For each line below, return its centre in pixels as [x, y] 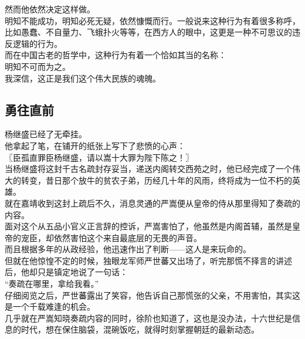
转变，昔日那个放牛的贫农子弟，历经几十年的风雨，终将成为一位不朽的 [156, 180]
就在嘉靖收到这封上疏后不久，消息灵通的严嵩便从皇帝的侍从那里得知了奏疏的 [152, 203]
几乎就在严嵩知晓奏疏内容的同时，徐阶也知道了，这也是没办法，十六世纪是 [148, 318]
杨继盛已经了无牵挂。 [46, 134]
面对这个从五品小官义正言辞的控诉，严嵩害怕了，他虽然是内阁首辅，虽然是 [148, 226]
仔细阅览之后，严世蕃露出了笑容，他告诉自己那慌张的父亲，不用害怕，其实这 [152, 295]
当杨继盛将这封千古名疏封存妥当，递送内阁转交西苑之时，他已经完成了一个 [148, 169]
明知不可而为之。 [38, 66]
